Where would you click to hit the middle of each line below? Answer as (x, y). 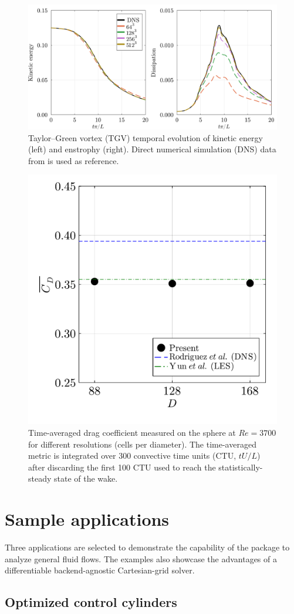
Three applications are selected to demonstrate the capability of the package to (147, 547)
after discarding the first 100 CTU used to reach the (122, 467)
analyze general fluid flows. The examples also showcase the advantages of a (141, 558)
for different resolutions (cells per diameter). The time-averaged (142, 444)
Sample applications (87, 519)
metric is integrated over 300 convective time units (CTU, (132, 456)
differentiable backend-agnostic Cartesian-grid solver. (100, 570)
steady (40, 478)
